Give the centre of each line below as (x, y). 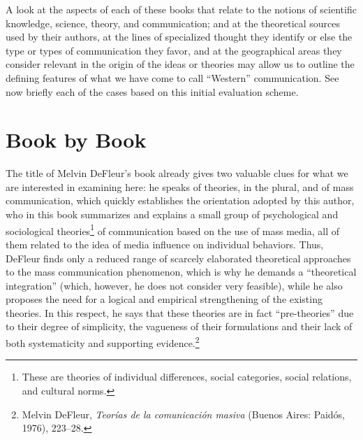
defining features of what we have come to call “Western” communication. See (172, 77)
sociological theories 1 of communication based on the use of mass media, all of (173, 229)
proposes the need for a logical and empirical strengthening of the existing (164, 299)
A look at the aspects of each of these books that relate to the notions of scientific (181, 9)
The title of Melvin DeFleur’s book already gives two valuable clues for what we (177, 173)
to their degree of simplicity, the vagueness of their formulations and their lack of (179, 326)
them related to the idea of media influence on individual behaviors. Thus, (165, 244)
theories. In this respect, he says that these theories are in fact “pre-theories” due (180, 312)
